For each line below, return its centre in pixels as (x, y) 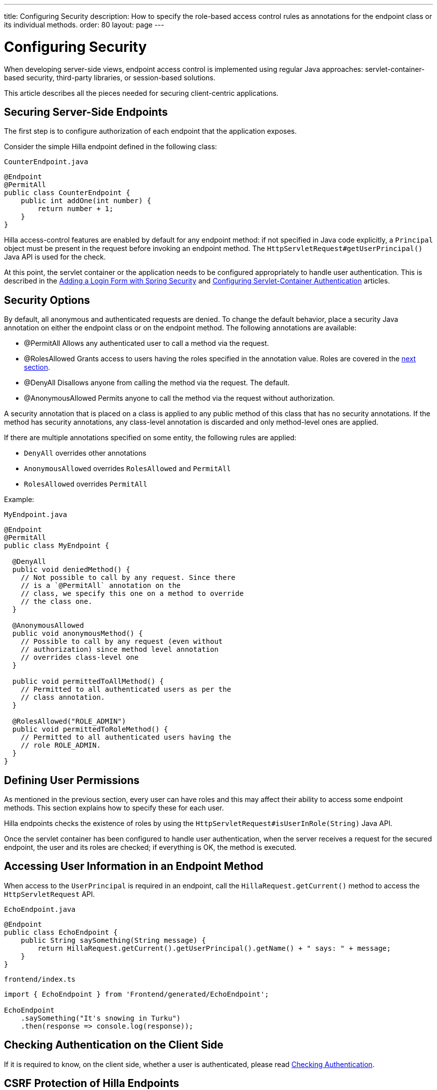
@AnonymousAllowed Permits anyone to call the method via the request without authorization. (179, 398)
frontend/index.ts (40, 979)
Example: (19, 500)
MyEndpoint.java (36, 515)
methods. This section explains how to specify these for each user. (114, 808)
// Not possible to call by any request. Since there (128, 578)
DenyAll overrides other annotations (85, 453)
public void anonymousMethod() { (78, 634)
